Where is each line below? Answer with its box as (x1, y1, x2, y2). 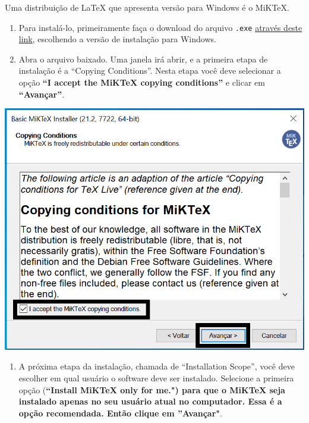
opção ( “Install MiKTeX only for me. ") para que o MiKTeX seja (18, 383, 285, 396)
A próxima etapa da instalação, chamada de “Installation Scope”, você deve (18, 360, 295, 372)
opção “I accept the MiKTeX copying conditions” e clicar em (18, 76, 265, 89)
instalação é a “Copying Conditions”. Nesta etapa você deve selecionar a (18, 64, 281, 77)
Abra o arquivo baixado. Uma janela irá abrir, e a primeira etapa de (18, 52, 268, 65)
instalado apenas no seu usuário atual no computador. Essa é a (18, 395, 282, 408)
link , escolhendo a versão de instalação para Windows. (18, 33, 216, 45)
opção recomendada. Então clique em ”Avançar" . (18, 406, 222, 419)
